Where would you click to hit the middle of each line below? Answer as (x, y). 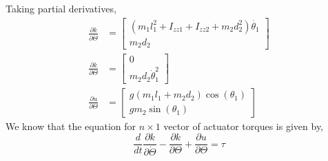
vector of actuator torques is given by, (244, 126)
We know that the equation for (71, 126)
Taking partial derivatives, (61, 8)
